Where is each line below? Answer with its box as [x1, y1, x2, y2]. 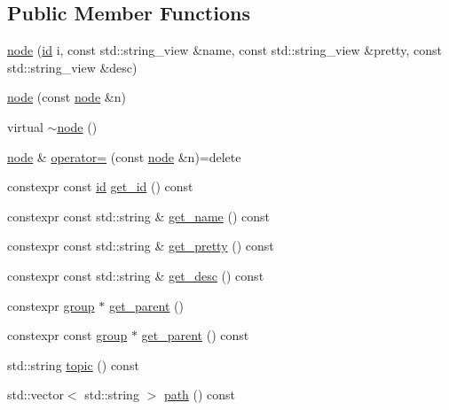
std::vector [7, 385, 64, 404]
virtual [7, 117, 43, 135]
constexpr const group [7, 326, 128, 344]
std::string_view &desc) [7, 58, 138, 76]
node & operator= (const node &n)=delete [7, 147, 241, 166]
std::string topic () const [7, 355, 139, 374]
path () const [163, 385, 236, 404]
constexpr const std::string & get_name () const [7, 206, 271, 225]
